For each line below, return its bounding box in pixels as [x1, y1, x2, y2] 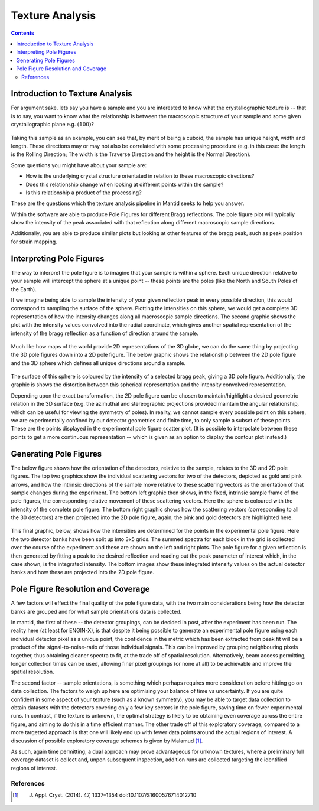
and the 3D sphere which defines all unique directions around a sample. [11, 359, 186, 366]
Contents [11, 30, 35, 37]
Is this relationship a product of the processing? [25, 189, 142, 196]
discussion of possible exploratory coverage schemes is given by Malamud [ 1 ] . [11, 737, 203, 744]
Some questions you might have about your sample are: [11, 161, 147, 168]
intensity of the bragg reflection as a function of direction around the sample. [11, 330, 199, 337]
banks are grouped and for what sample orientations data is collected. [11, 608, 182, 615]
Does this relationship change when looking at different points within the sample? [25, 181, 224, 188]
